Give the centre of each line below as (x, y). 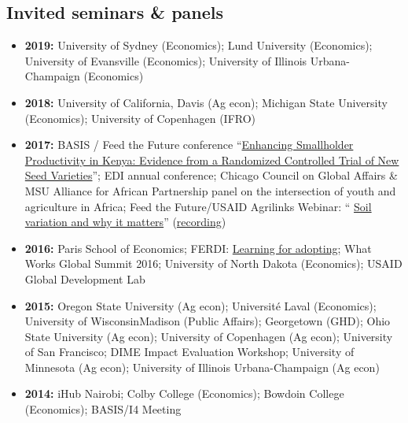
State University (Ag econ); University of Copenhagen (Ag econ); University (209, 336)
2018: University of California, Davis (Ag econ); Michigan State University (206, 102)
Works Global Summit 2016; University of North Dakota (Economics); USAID (213, 263)
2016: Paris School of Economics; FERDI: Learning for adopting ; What (198, 248)
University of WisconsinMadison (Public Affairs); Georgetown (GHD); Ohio (208, 321)
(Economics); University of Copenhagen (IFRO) (140, 118)
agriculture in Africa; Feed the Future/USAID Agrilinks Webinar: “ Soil (198, 206)
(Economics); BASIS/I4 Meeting (103, 409)
